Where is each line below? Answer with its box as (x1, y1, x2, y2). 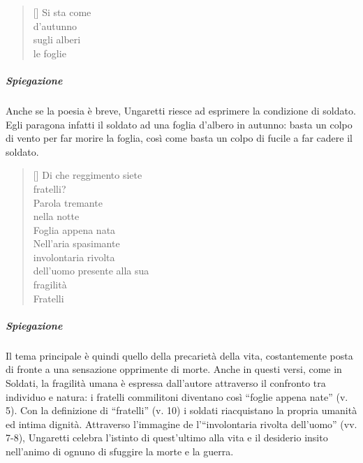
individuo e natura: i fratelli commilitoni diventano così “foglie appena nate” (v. (6, 389, 348, 404)
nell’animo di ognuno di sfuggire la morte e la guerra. (6, 443, 234, 458)
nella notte (33, 209, 80, 223)
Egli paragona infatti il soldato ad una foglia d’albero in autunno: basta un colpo (6, 117, 353, 131)
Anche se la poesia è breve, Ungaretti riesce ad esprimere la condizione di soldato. (6, 103, 356, 117)
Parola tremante (33, 195, 103, 210)
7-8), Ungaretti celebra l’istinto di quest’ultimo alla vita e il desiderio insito (6, 430, 328, 445)
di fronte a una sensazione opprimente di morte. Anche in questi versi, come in (6, 362, 342, 376)
